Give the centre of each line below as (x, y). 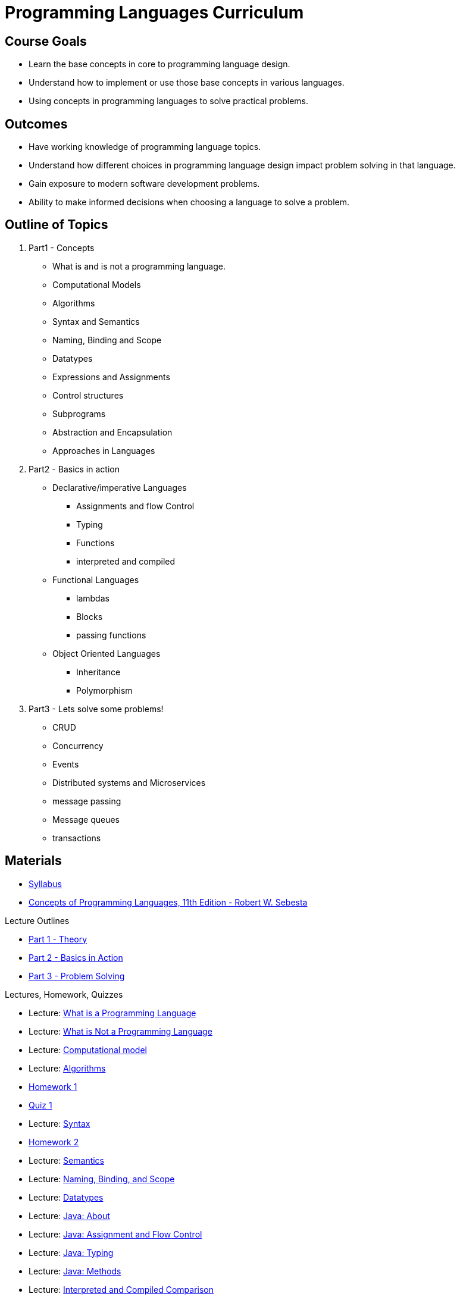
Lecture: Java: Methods (75, 1271)
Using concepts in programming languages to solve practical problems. (169, 101)
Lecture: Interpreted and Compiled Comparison (121, 1289)
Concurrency (78, 745)
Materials (33, 861)
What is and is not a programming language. (139, 266)
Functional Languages (96, 579)
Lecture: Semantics (67, 1160)
